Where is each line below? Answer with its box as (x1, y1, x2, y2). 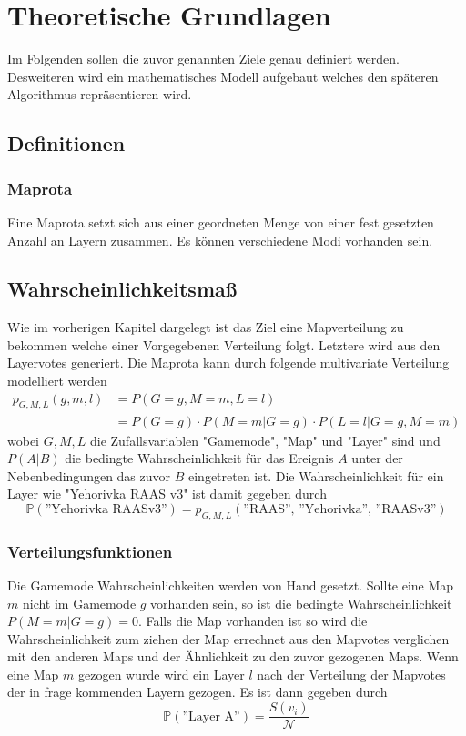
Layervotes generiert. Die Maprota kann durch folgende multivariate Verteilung (7, 353, 450, 372)
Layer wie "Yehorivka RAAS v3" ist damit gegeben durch (7, 484, 327, 503)
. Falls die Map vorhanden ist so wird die (137, 611, 368, 630)
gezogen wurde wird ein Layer (78, 664, 245, 683)
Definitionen (7, 129, 126, 157)
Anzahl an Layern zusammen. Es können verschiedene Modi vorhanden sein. (7, 230, 433, 249)
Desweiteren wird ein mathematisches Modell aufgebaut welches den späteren (7, 66, 439, 86)
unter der (351, 449, 403, 468)
